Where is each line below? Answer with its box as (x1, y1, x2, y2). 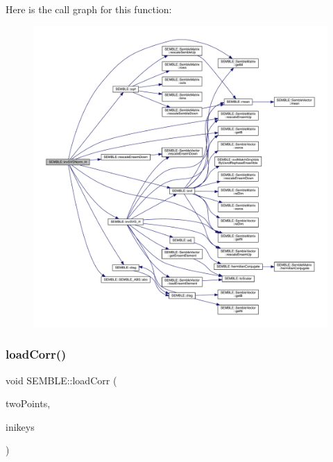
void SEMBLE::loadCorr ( (6, 373, 117, 387)
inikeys (6, 419, 35, 434)
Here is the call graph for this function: (6, 2, 172, 16)
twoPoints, (6, 396, 51, 411)
